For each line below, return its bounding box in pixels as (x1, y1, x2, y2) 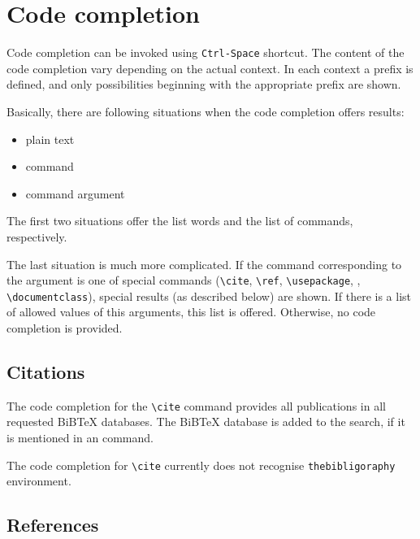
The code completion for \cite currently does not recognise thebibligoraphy (6, 456, 396, 473)
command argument (25, 185, 125, 202)
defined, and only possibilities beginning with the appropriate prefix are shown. (6, 76, 401, 93)
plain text (25, 130, 75, 147)
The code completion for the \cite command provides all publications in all (6, 397, 386, 414)
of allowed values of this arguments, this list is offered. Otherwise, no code (6, 303, 376, 320)
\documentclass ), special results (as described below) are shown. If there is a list (6, 287, 412, 304)
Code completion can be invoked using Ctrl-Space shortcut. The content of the (6, 44, 405, 61)
